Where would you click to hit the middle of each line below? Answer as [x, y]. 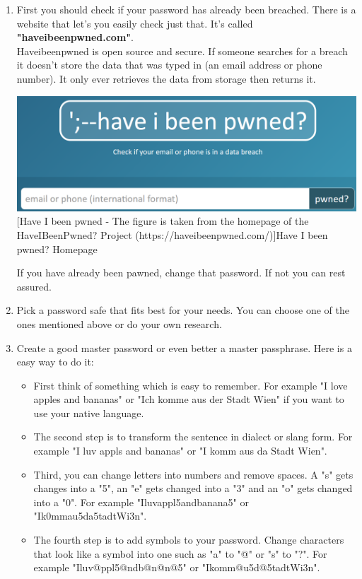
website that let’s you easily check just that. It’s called [135, 23]
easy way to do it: [55, 362]
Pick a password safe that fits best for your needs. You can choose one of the [183, 310]
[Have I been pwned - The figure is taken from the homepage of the [163, 221]
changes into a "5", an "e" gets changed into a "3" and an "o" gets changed [193, 488]
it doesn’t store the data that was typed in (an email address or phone [169, 65]
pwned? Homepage [57, 248]
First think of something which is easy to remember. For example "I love [191, 385]
